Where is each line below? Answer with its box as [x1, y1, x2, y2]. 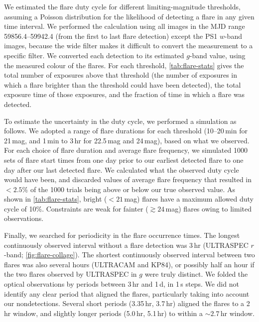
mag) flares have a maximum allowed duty [124, 194, 254, 204]
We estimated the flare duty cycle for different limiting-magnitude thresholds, [4, 1, 241, 11]
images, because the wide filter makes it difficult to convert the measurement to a [4, 40, 253, 51]
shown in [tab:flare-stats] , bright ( [4, 194, 107, 204]
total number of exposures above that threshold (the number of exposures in [4, 70, 238, 80]
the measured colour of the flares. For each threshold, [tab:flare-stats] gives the [4, 60, 244, 70]
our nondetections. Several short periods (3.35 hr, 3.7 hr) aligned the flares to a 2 [4, 298, 250, 309]
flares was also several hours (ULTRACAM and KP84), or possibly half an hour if [4, 259, 255, 269]
